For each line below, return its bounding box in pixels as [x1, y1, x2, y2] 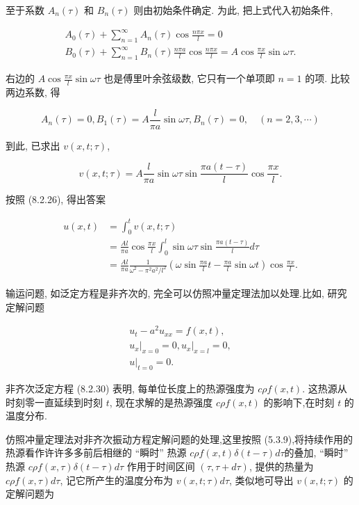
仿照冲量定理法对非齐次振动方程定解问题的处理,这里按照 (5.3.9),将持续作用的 [6, 431, 353, 446]
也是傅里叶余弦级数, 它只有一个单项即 [103, 71, 275, 86]
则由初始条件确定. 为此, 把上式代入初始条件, [133, 3, 333, 17]
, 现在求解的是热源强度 [109, 394, 213, 409]
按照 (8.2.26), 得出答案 [6, 192, 106, 207]
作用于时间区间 [126, 458, 195, 473]
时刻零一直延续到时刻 [6, 394, 103, 409]
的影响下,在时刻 [263, 394, 335, 409]
